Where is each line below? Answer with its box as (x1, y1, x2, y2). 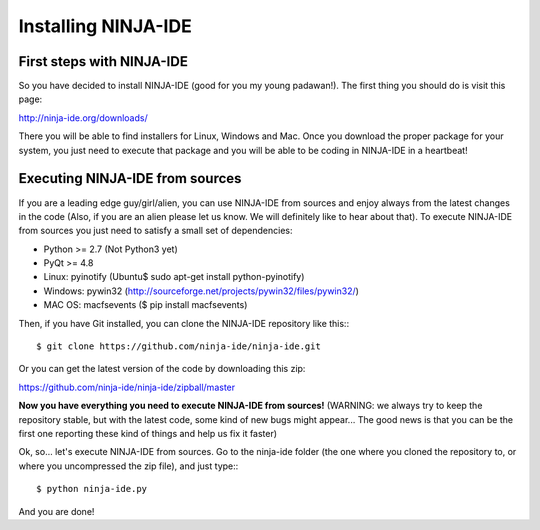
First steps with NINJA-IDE (18, 53, 189, 70)
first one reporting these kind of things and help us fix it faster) (18, 428, 278, 439)
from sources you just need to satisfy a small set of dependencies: (18, 225, 293, 237)
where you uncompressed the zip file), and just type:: (18, 460, 239, 472)
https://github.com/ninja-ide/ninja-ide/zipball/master (18, 381, 236, 393)
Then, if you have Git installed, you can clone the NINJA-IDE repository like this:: (18, 317, 350, 329)
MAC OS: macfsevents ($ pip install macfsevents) (43, 299, 248, 311)
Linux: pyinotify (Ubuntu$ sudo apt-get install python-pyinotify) (43, 271, 305, 283)
